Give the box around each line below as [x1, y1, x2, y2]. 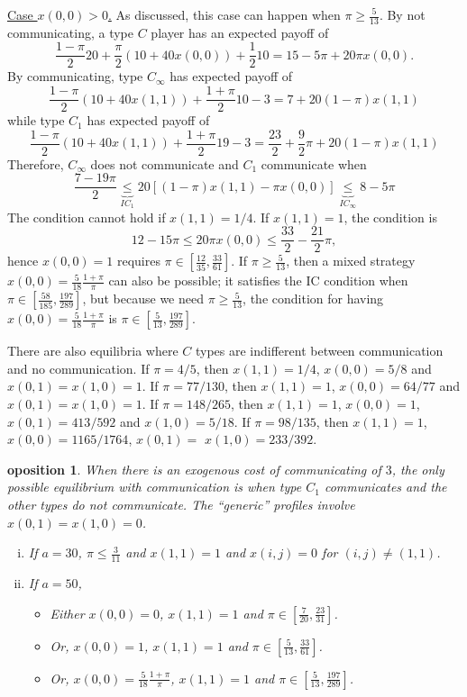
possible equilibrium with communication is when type [7, 477, 302, 496]
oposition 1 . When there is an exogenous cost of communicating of [7, 459, 381, 478]
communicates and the [324, 477, 447, 496]
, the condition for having [243, 289, 384, 308]
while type [7, 111, 65, 130]
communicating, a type [7, 23, 133, 41]
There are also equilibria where [7, 341, 179, 360]
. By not [379, 5, 426, 23]
